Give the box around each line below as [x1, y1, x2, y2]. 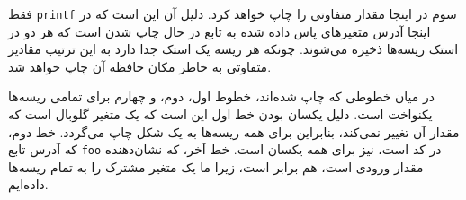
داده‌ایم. [8, 175, 49, 194]
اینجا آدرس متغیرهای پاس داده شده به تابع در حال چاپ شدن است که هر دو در [8, 22, 431, 40]
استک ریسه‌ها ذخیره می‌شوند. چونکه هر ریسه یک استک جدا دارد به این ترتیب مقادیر [8, 39, 459, 58]
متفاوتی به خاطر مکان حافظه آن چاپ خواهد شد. [8, 57, 272, 75]
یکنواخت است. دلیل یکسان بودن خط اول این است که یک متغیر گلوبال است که [8, 105, 433, 124]
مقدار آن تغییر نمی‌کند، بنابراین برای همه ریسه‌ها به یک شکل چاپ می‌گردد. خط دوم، [8, 122, 460, 141]
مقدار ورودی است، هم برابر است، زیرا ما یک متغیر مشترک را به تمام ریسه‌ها [8, 157, 424, 176]
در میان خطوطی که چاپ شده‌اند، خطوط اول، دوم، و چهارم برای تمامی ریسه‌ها [8, 87, 435, 106]
